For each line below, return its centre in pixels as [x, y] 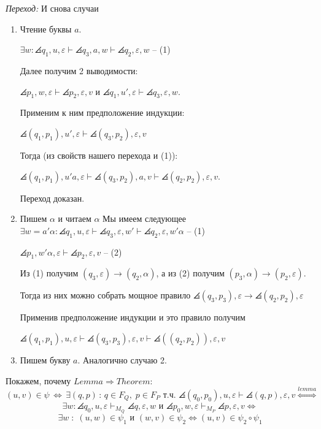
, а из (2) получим [190, 273]
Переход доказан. [52, 198]
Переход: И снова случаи [52, 8]
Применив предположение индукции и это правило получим [133, 317]
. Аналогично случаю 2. [122, 359]
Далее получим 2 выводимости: [79, 70]
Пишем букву [45, 359]
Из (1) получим [49, 273]
